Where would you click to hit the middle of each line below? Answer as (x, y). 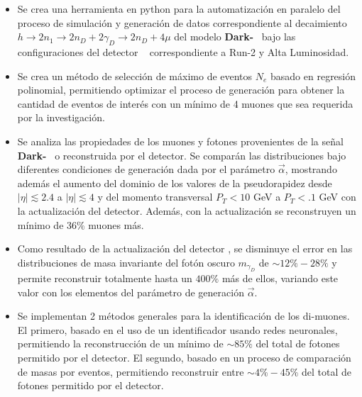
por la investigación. (61, 117)
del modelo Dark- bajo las (235, 37)
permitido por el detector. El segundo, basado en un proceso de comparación (184, 358)
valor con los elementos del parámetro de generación (131, 292)
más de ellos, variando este (280, 278)
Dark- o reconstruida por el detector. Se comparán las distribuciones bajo (182, 155)
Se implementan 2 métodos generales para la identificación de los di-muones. (183, 316)
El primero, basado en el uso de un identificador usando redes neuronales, (177, 329)
